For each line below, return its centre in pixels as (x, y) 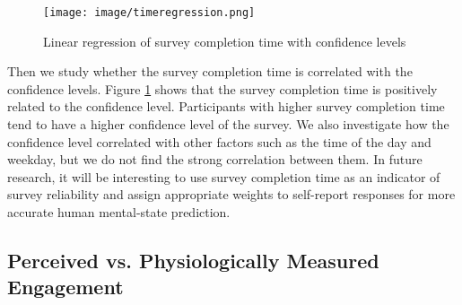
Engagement (65, 287)
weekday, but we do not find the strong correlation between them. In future (215, 159)
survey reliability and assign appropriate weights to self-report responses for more (231, 194)
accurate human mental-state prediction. (119, 212)
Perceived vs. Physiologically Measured (193, 260)
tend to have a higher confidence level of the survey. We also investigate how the (228, 124)
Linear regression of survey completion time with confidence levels (225, 41)
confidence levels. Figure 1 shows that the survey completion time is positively (222, 88)
